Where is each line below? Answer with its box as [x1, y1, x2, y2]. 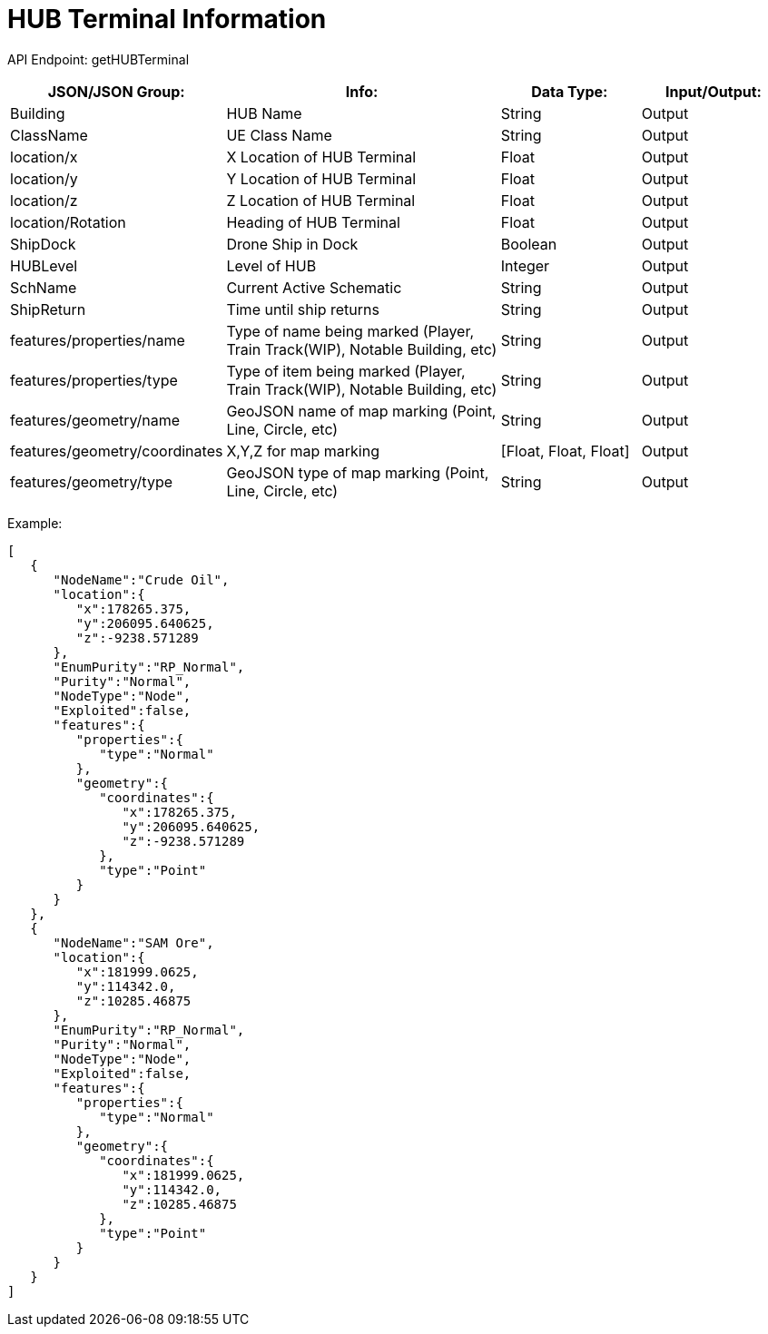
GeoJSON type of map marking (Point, [226, 463, 489, 482]
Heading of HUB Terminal [226, 212, 400, 231]
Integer [500, 256, 550, 275]
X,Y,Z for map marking [226, 441, 379, 460]
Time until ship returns [226, 299, 379, 319]
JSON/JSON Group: [47, 82, 185, 101]
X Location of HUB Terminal [226, 147, 417, 166]
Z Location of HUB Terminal [226, 191, 416, 210]
